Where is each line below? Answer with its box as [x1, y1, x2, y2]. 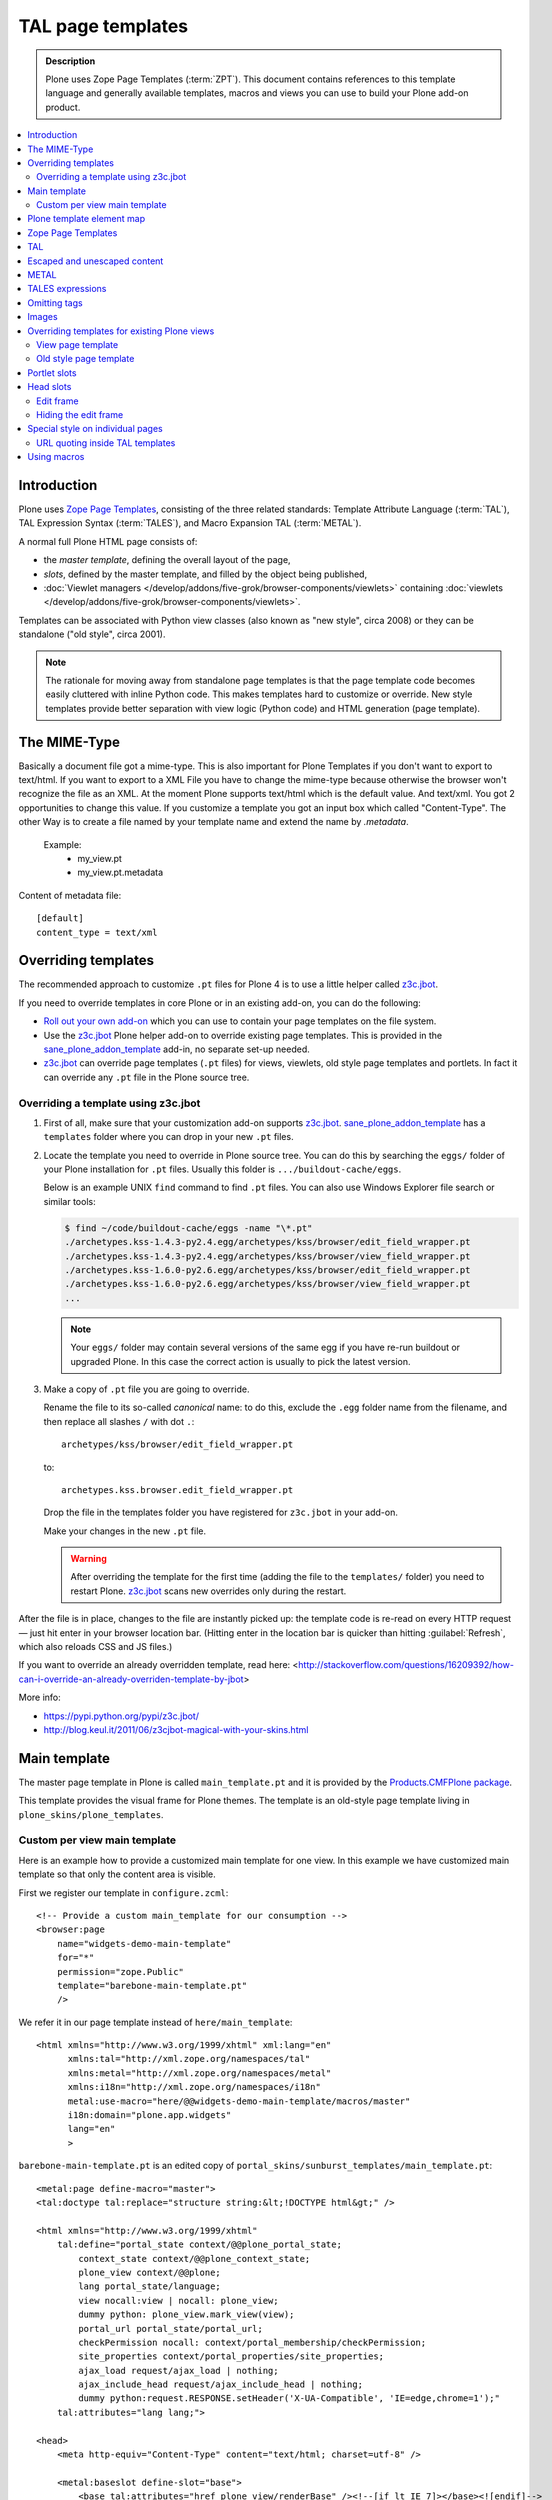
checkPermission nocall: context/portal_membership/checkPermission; [78, 2336, 427, 2348]
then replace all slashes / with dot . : [43, 1415, 195, 1427]
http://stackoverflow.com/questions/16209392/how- [298, 1659, 515, 1671]
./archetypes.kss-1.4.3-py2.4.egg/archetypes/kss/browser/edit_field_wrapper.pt [64, 1236, 471, 1248]
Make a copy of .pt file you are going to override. [43, 1383, 250, 1395]
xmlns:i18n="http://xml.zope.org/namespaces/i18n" [67, 2081, 322, 2093]
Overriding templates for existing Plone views [27, 325, 215, 337]
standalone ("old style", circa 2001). [18, 628, 166, 640]
